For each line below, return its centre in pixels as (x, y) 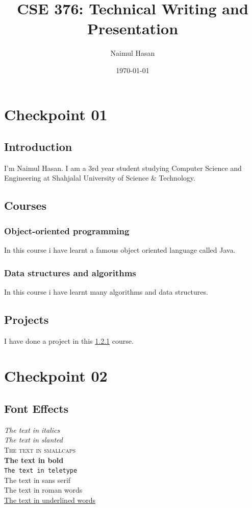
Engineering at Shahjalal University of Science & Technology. (100, 178)
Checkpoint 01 (56, 114)
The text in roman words (43, 490)
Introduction (38, 147)
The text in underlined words (50, 500)
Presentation (133, 28)
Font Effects (36, 408)
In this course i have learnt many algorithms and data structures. (106, 291)
